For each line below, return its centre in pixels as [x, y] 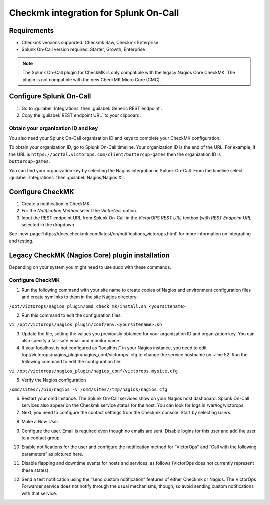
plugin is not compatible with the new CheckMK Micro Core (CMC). [92, 79]
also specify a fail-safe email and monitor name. [71, 341]
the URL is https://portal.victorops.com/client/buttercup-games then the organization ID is [115, 154]
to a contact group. [41, 438]
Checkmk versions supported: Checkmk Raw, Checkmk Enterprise [90, 43]
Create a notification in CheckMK [56, 204]
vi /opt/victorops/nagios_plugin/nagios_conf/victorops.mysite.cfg [94, 371]
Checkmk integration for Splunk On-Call [94, 13]
